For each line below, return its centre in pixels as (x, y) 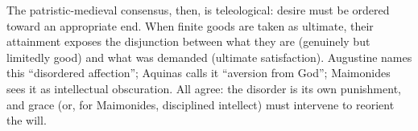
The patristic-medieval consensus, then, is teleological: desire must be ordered (198, 10)
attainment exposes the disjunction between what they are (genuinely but (188, 41)
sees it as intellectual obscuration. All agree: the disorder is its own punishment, (204, 88)
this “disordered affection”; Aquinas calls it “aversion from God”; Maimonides (199, 73)
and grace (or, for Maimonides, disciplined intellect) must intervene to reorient (201, 104)
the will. (27, 120)
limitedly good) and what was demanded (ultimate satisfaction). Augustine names (209, 57)
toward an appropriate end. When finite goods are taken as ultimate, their (190, 25)
